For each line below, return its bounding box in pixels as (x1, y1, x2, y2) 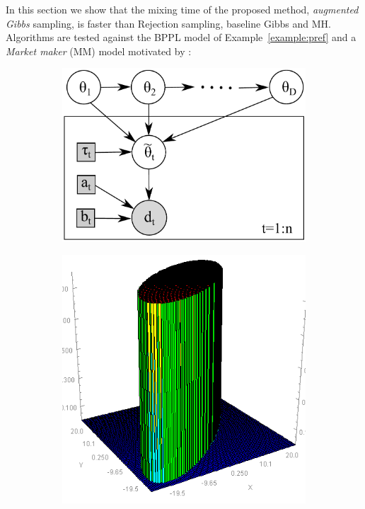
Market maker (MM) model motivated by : (6, 43, 192, 58)
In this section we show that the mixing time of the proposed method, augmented (6, 2, 359, 16)
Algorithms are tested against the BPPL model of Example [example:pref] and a (6, 30, 357, 45)
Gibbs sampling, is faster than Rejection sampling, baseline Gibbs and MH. (6, 16, 332, 30)
